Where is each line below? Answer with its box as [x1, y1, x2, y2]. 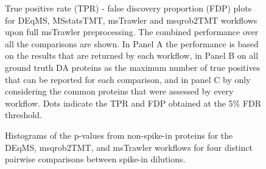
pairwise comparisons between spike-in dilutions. [5, 153, 186, 165]
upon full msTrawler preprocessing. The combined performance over [5, 25, 259, 38]
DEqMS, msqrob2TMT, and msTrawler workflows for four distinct [5, 141, 253, 153]
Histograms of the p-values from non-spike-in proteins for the [5, 128, 233, 141]
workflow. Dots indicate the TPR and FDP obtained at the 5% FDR [5, 96, 262, 109]
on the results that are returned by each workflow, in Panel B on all [5, 49, 259, 62]
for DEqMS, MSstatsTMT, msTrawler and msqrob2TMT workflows [5, 13, 257, 26]
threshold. [5, 108, 42, 121]
